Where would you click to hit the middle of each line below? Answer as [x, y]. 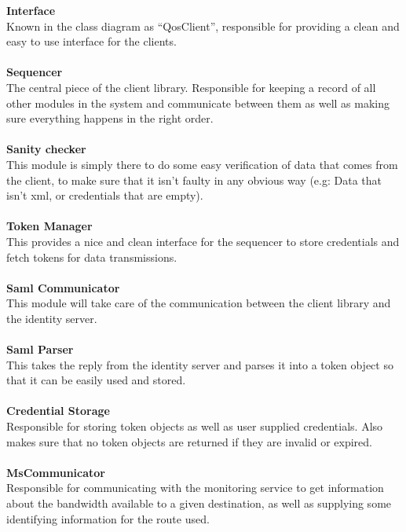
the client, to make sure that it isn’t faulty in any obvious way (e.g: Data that [194, 180]
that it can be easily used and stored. [96, 380]
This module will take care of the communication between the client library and [199, 303]
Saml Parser [40, 349]
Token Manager [49, 226]
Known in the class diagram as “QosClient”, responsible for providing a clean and [203, 26]
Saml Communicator [63, 287]
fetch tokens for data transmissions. [92, 257]
